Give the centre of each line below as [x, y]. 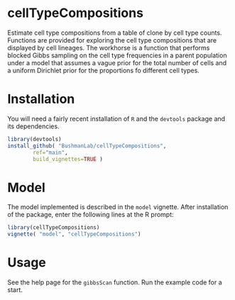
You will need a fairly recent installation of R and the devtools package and [116, 118]
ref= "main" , [51, 152]
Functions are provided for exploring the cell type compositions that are [112, 40]
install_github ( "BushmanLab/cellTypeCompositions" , [87, 146]
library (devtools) [34, 139]
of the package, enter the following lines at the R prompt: [91, 215]
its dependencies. [33, 126]
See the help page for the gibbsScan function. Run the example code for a [115, 282]
